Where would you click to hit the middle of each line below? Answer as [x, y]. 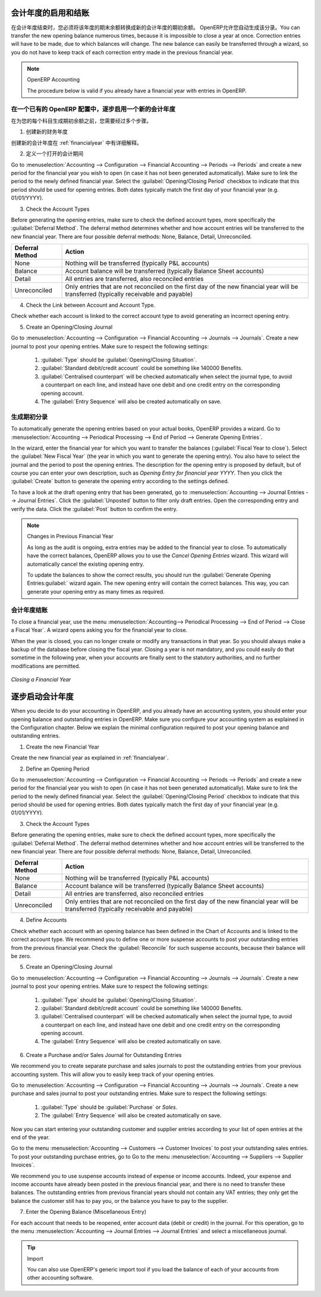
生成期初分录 [29, 417]
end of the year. [30, 1137]
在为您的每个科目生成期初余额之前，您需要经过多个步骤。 [81, 121]
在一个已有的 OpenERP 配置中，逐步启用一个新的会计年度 [93, 109]
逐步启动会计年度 [42, 697]
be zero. [21, 956]
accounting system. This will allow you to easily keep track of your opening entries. [113, 1074]
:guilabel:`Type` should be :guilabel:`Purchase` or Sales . [109, 1107]
